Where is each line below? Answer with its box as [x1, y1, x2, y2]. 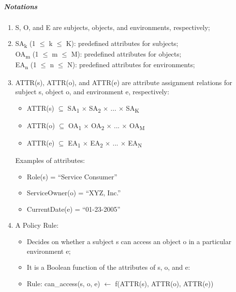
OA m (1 [15, 49, 39, 60]
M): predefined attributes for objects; [71, 49, 181, 59]
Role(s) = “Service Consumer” [27, 171, 118, 181]
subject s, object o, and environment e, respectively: [15, 87, 169, 97]
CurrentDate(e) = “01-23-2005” [27, 204, 120, 214]
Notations [4, 1, 38, 11]
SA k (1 [15, 38, 36, 49]
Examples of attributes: [15, 155, 85, 165]
